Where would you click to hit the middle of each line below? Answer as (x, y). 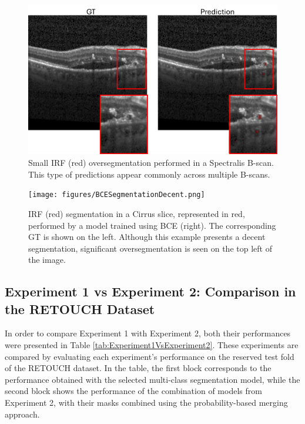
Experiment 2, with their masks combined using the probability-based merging (146, 403)
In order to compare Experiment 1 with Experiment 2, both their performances (148, 333)
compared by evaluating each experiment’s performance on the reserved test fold (150, 356)
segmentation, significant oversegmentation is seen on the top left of (150, 248)
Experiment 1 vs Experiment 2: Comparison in (150, 291)
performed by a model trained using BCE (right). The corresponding (152, 225)
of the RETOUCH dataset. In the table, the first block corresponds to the (138, 368)
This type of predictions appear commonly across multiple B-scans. (149, 174)
